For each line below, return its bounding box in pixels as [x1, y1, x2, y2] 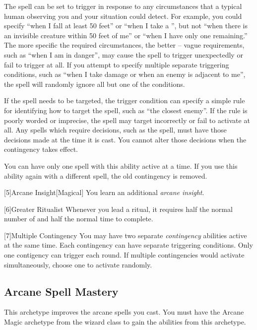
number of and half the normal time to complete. [4, 213, 153, 224]
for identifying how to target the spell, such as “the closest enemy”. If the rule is [4, 105, 248, 115]
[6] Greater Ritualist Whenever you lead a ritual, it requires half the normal [4, 203, 233, 214]
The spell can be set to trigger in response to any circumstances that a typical [4, 1, 242, 11]
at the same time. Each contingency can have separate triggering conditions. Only [4, 240, 253, 250]
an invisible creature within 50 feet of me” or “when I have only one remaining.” [4, 30, 248, 40]
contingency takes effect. [4, 144, 78, 154]
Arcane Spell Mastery [4, 283, 119, 299]
